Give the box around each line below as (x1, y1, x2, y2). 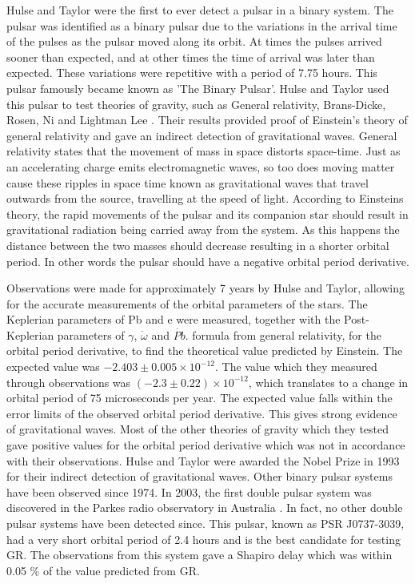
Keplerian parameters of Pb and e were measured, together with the (6, 311, 341, 328)
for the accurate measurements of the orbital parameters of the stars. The (6, 295, 368, 312)
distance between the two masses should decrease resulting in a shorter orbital (6, 236, 389, 253)
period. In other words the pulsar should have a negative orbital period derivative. (6, 252, 409, 269)
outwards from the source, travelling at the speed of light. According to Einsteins (6, 190, 404, 207)
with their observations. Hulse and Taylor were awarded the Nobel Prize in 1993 (6, 452, 400, 469)
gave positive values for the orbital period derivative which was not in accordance (6, 437, 405, 453)
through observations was (6, 373, 131, 390)
